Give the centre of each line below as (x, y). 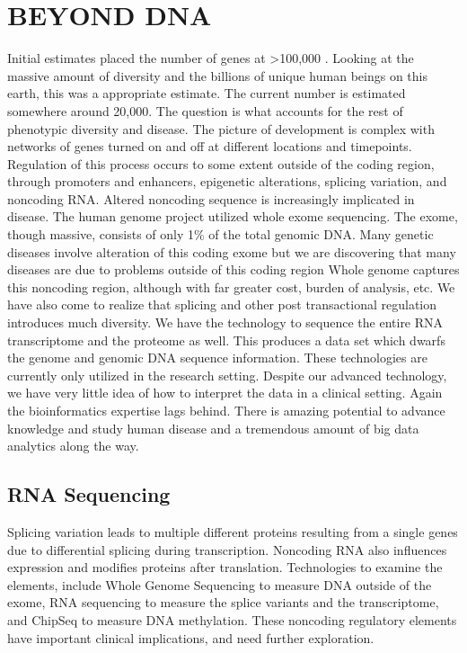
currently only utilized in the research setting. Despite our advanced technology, (227, 375)
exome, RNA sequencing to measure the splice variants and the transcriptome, (223, 602)
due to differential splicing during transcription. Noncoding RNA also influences (227, 549)
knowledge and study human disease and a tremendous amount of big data (213, 428)
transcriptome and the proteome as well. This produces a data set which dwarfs (226, 340)
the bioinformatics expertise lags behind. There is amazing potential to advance (226, 410)
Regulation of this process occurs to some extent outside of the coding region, (221, 163)
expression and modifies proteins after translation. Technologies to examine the (225, 567)
